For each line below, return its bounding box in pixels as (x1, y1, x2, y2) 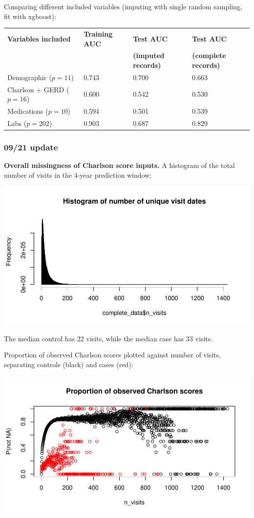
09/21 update (4, 141, 58, 153)
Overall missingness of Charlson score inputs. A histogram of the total (4, 160, 235, 170)
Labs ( (7, 118, 27, 128)
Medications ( (7, 106, 48, 116)
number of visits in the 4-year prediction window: (4, 169, 152, 180)
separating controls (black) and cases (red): (4, 359, 133, 369)
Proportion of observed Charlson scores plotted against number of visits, (4, 350, 221, 360)
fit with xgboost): (4, 11, 57, 21)
